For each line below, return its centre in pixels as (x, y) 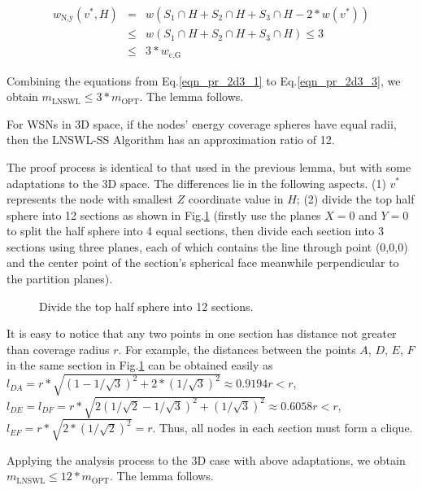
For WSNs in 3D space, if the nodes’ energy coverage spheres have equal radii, (202, 123)
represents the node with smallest (90, 199)
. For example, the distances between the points (237, 349)
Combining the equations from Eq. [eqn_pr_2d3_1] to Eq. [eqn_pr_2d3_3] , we (204, 80)
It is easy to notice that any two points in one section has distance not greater (202, 333)
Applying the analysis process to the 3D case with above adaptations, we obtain (206, 459)
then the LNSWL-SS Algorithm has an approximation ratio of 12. (171, 140)
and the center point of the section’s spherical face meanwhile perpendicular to (203, 262)
